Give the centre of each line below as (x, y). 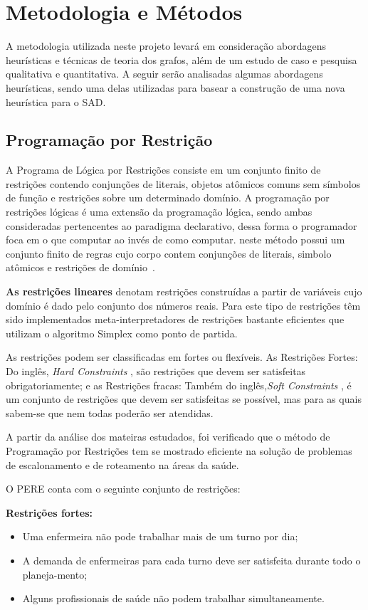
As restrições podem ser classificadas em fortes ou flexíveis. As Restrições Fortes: (182, 357)
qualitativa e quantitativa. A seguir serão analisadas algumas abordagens (164, 74)
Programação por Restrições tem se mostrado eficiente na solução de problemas (179, 450)
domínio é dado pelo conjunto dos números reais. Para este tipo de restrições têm (183, 305)
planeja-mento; (55, 574)
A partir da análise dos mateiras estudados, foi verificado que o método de (168, 437)
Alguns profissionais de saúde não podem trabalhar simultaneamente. (173, 598)
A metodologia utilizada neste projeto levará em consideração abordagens (166, 46)
